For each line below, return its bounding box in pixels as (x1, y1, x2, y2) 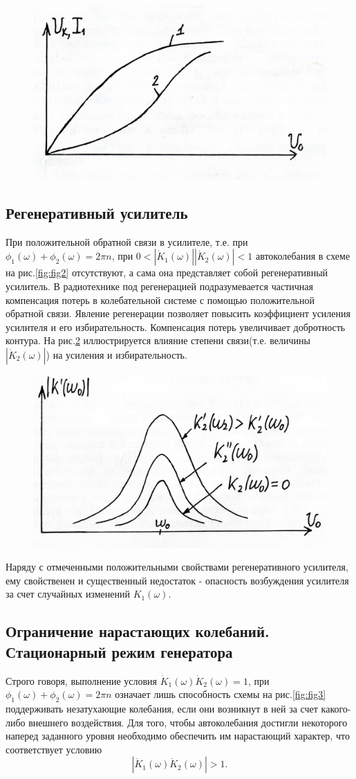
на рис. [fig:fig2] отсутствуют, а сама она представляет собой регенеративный (6, 265, 328, 280)
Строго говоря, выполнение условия (6, 673, 158, 688)
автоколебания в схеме (255, 249, 350, 263)
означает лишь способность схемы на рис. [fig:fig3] (115, 687, 326, 701)
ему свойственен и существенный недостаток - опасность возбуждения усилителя (6, 573, 349, 587)
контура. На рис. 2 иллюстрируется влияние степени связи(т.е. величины (6, 333, 310, 348)
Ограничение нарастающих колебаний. (6, 620, 270, 642)
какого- (321, 701, 351, 715)
